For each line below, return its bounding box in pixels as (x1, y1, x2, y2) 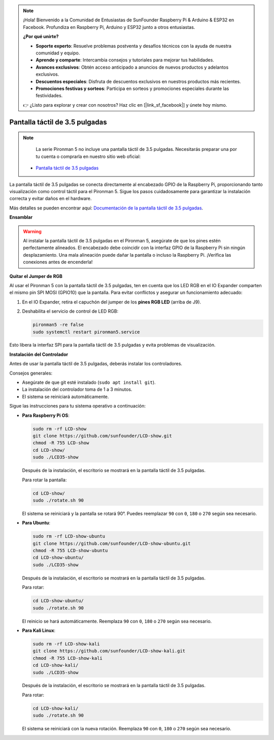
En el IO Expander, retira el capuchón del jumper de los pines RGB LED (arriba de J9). (22, 299, 201, 305)
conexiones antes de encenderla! (23, 259, 93, 265)
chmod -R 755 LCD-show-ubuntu (32, 548, 108, 553)
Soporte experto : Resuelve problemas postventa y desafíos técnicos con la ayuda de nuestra (36, 43, 232, 49)
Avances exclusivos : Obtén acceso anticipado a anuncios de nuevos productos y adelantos (36, 64, 229, 70)
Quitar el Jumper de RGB (9, 273, 63, 279)
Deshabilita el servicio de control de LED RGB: (22, 308, 119, 315)
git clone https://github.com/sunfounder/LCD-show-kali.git (32, 648, 186, 654)
